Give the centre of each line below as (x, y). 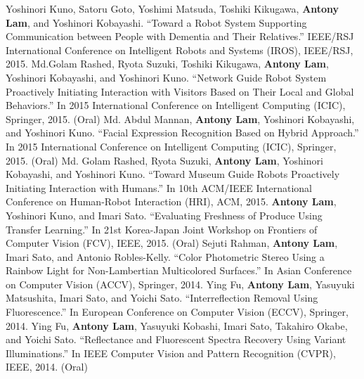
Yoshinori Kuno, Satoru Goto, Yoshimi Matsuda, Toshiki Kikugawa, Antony (173, 8)
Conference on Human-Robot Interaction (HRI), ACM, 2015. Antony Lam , (171, 201)
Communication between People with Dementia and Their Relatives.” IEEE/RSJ (180, 36)
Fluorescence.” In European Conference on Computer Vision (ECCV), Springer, (177, 312)
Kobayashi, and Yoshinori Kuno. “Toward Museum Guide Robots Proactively (173, 174)
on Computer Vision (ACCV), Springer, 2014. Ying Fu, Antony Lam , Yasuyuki (180, 284)
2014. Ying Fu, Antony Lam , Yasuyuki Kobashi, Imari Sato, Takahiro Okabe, (177, 325)
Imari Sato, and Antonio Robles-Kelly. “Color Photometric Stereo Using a (165, 256)
